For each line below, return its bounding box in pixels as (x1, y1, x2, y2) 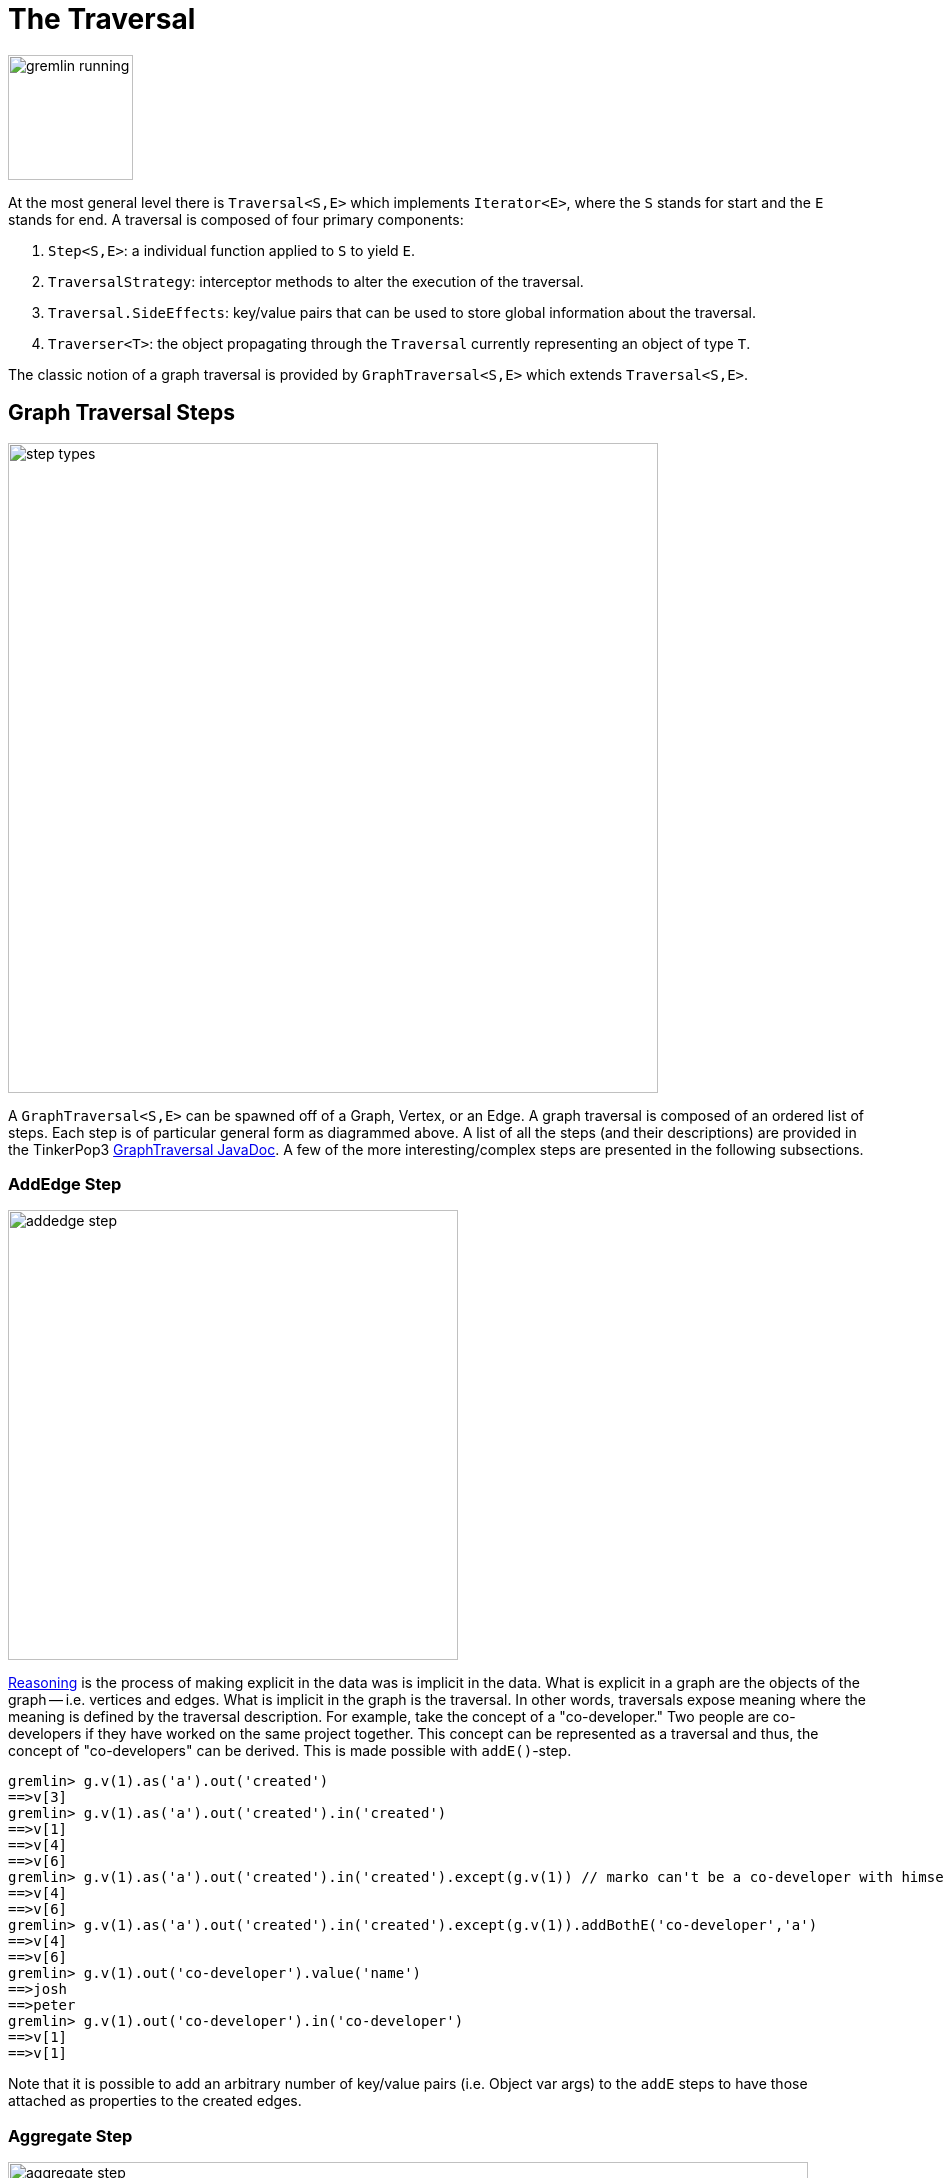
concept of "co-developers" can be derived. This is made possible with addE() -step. (8, 1742, 572, 1760)
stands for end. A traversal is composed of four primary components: (8, 210, 464, 228)
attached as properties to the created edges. (8, 2092, 302, 2110)
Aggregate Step (8, 2125, 133, 2146)
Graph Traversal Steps (8, 400, 236, 426)
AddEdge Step (8, 1173, 122, 1194)
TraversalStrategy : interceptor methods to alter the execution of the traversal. (48, 272, 584, 290)
